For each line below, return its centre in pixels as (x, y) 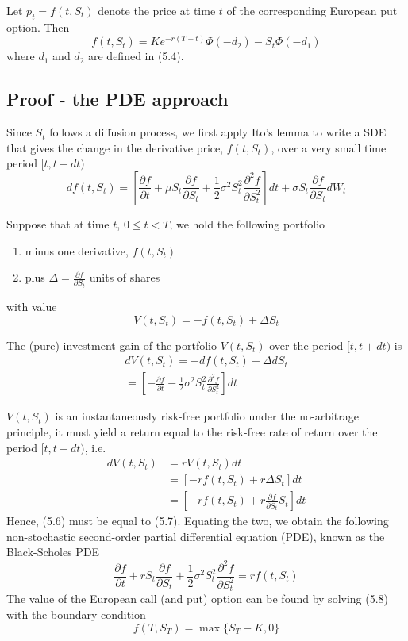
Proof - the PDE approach (117, 99)
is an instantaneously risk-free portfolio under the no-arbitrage (207, 416)
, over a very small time (329, 147)
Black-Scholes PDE (53, 552)
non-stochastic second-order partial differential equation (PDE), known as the (196, 536)
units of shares (125, 277)
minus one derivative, (77, 250)
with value (32, 307)
